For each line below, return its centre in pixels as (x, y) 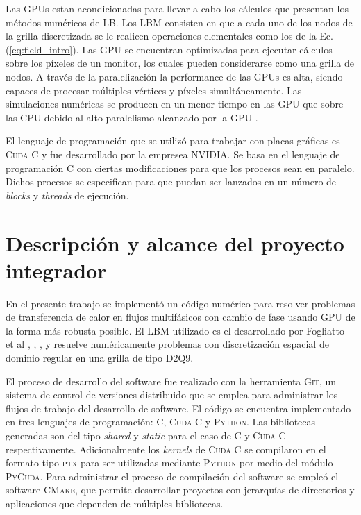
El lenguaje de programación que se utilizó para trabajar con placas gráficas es (173, 141)
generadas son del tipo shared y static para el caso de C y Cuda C (146, 435)
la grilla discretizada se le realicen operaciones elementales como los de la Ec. (169, 36)
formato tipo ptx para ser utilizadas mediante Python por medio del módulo (169, 463)
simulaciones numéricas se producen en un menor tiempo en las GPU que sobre (175, 104)
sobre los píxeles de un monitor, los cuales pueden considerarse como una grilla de (180, 63)
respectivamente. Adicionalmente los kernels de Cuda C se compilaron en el (166, 449)
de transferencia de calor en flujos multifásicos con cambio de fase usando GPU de (180, 317)
